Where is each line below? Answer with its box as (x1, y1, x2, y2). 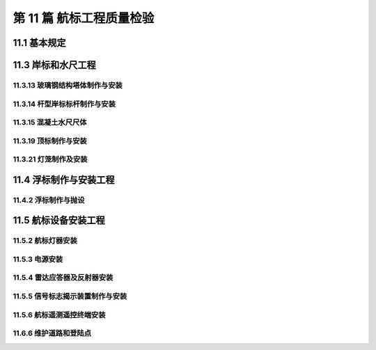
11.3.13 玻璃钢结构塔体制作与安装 (13, 80, 123, 90)
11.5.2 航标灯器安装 (13, 236, 78, 246)
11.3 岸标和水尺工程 (13, 59, 97, 71)
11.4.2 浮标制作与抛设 (13, 195, 85, 205)
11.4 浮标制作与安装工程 (13, 174, 115, 186)
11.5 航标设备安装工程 (13, 214, 106, 226)
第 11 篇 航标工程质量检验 (13, 10, 155, 26)
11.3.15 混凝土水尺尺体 (13, 118, 87, 127)
